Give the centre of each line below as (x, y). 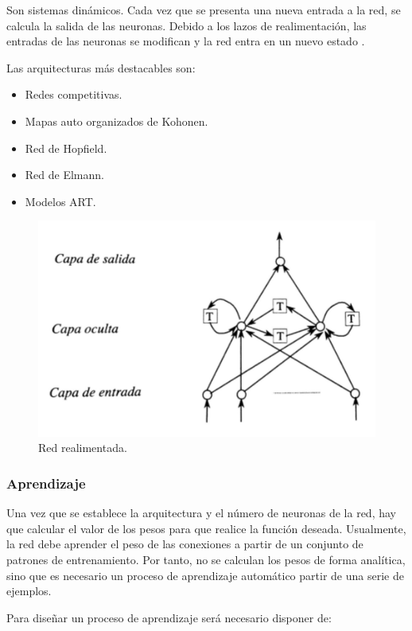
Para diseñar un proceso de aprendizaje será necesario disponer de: (169, 617)
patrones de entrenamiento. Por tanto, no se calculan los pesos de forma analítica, (206, 559)
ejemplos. (29, 591)
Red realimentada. (83, 448)
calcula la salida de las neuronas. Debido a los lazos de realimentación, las (187, 25)
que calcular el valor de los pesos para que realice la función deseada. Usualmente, (206, 528)
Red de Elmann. (64, 175)
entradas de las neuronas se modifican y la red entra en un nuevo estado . (186, 41)
